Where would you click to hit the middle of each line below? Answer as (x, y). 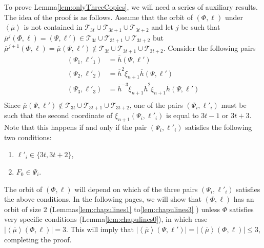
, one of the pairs (156, 104)
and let (163, 27)
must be (234, 104)
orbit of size (23, 209)
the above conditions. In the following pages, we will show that (103, 199)
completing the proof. (38, 239)
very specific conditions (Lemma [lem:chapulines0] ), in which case (106, 219)
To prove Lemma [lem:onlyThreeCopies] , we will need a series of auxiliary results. (131, 7)
